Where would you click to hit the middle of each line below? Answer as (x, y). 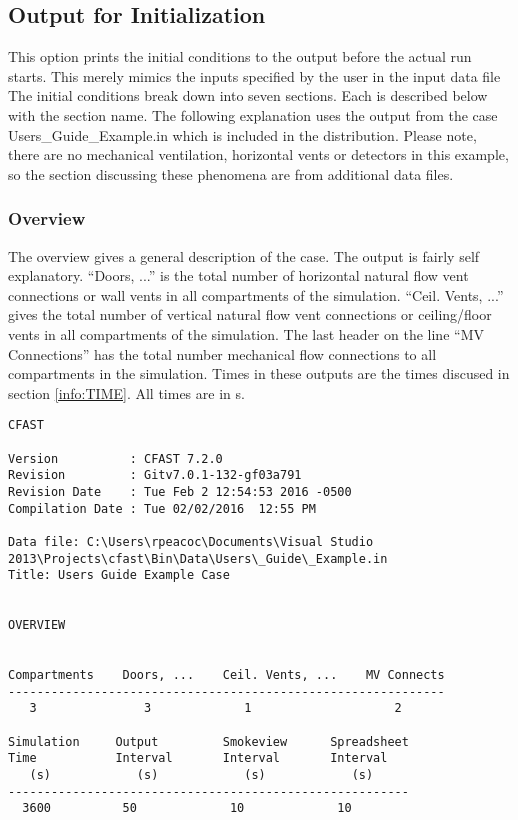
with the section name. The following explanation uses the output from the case (253, 114)
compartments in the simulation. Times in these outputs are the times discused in (259, 373)
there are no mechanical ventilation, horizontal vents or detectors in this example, (258, 154)
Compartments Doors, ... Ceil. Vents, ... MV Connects (226, 675)
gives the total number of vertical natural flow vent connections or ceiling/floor (250, 314)
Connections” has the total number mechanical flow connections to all (222, 353)
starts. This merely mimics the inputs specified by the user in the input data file (254, 75)
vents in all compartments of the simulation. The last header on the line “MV (246, 333)
